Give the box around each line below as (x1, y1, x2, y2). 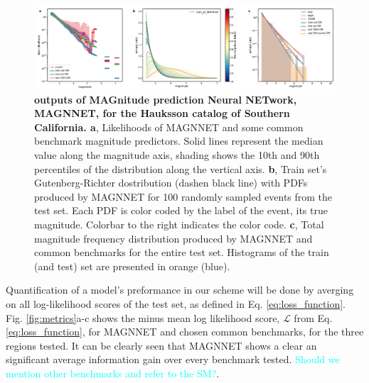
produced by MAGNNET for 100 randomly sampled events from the (34, 189, 333, 204)
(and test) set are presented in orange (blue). (34, 258, 230, 273)
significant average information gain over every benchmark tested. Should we (6, 352, 340, 367)
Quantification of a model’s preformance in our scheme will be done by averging (6, 282, 354, 297)
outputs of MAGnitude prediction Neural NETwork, (34, 91, 297, 106)
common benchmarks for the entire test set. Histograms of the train (34, 245, 329, 260)
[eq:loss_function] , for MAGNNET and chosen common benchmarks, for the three (6, 324, 364, 339)
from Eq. (294, 310, 333, 325)
